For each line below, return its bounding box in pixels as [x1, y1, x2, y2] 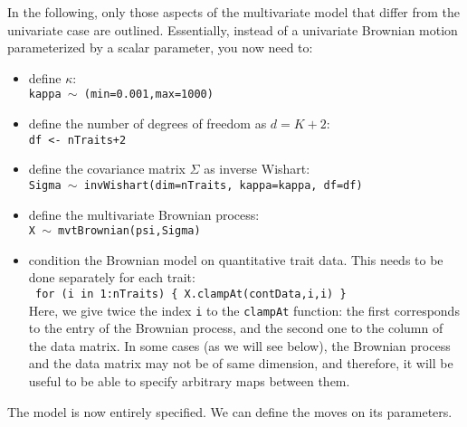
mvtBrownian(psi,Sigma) [58, 224, 201, 238]
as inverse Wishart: [204, 159, 310, 178]
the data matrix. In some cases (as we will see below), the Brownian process [28, 336, 451, 355]
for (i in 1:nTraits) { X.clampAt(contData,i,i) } [34, 287, 347, 300]
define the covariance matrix [28, 159, 186, 178]
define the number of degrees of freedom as [28, 114, 267, 133]
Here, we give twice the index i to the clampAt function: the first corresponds [28, 300, 460, 319]
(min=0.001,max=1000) [83, 88, 214, 101]
